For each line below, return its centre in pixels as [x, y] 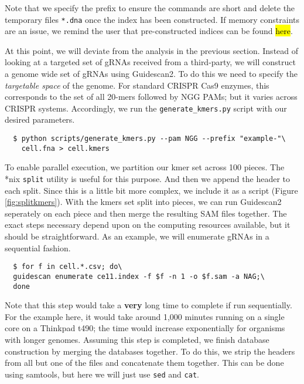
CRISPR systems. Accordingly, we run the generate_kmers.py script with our [146, 108]
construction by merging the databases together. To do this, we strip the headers [150, 351]
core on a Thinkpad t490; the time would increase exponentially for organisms [145, 328]
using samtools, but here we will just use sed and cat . [102, 374]
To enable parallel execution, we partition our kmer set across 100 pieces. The [145, 167]
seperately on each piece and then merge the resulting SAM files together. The [146, 213]
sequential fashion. [38, 247]
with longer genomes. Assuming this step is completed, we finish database [137, 339]
